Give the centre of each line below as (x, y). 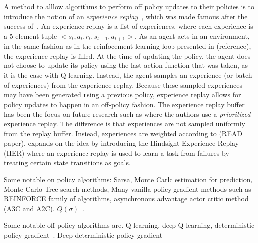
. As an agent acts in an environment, (192, 35)
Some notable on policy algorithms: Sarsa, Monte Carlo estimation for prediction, (128, 179)
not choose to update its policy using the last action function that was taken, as (126, 65)
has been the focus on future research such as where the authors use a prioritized (127, 114)
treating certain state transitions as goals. (67, 162)
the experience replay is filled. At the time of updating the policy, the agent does (127, 55)
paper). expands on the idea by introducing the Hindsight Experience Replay (122, 143)
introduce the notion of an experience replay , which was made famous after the (126, 16)
